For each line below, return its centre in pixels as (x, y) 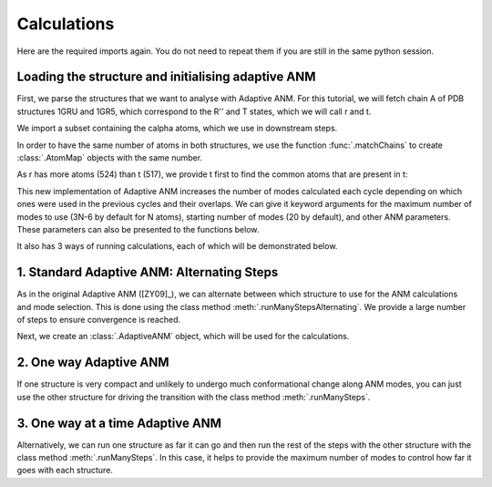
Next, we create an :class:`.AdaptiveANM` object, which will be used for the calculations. (183, 337)
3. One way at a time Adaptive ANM (119, 423)
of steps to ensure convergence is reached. (99, 320)
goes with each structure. (65, 471)
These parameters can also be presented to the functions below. (138, 229)
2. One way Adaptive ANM (93, 363)
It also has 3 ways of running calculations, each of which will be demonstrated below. (177, 246)
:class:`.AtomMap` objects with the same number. (110, 158)
